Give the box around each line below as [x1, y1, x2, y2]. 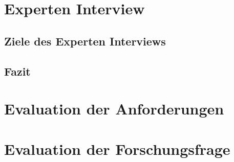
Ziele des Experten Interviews [4, 33, 166, 49]
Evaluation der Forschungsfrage [4, 138, 230, 159]
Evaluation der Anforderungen [4, 98, 224, 119]
